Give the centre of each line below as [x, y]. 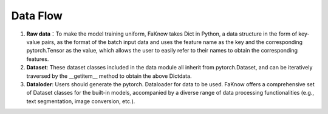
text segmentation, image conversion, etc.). [81, 101]
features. [38, 59]
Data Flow [37, 16]
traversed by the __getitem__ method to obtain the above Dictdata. [109, 76]
